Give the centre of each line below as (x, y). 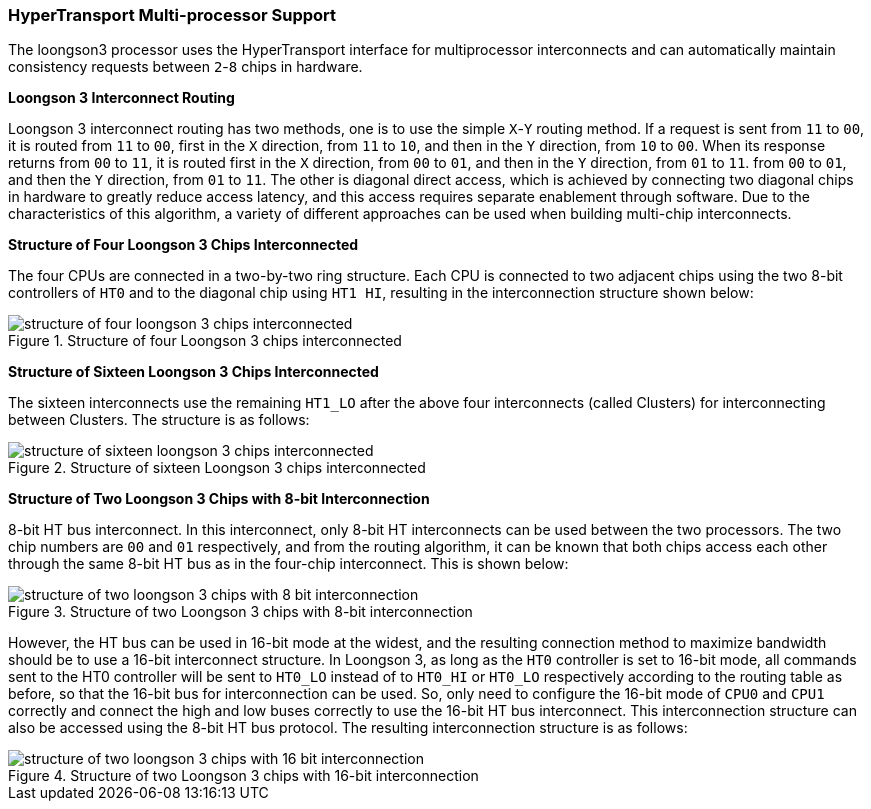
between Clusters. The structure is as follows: (159, 420)
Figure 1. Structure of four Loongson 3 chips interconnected (205, 341)
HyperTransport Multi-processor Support (172, 15)
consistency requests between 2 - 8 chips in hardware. (185, 67)
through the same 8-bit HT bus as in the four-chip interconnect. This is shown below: (288, 564)
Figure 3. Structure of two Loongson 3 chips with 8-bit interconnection (240, 612)
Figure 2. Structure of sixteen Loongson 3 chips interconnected (217, 468)
